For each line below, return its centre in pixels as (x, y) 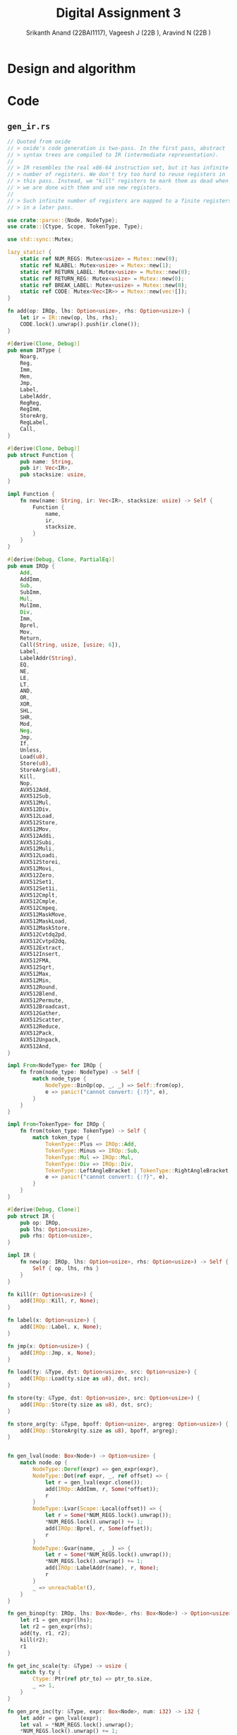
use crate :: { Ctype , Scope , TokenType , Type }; (75, 227)
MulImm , (31, 606)
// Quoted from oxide (39, 142)
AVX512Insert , (41, 954)
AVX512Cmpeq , (39, 908)
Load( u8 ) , (35, 757)
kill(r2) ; (35, 1639)
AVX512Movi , (37, 869)
